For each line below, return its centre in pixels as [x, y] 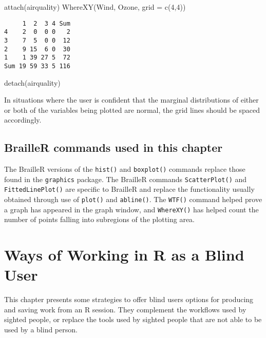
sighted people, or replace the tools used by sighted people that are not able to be [133, 319]
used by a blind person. [41, 330]
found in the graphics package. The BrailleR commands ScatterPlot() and [126, 179]
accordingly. [23, 120]
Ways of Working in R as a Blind [124, 255]
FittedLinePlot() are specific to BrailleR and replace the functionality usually [129, 189]
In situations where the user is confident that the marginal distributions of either [131, 100]
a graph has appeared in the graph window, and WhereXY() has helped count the [131, 209]
